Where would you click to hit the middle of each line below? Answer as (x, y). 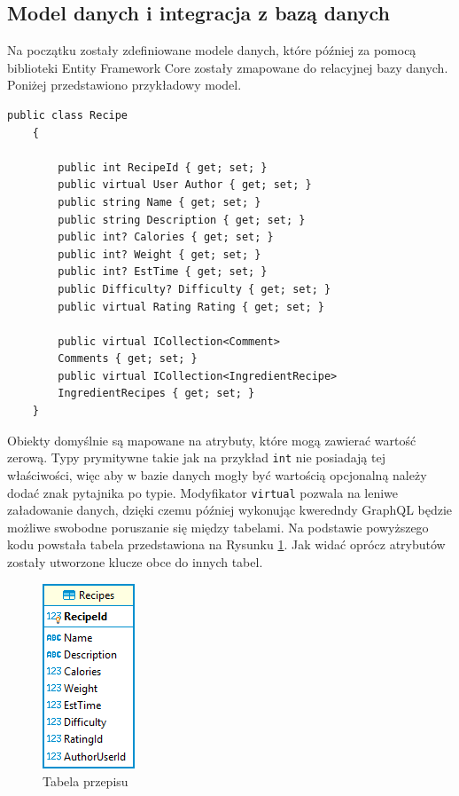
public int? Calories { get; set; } (166, 237)
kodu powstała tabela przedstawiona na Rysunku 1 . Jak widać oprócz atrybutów (226, 544)
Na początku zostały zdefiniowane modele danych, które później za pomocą (212, 50)
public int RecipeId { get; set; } (163, 167)
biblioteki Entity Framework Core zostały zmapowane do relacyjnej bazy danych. (228, 67)
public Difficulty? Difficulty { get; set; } (194, 289)
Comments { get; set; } (128, 359)
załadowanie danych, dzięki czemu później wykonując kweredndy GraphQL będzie (230, 510)
